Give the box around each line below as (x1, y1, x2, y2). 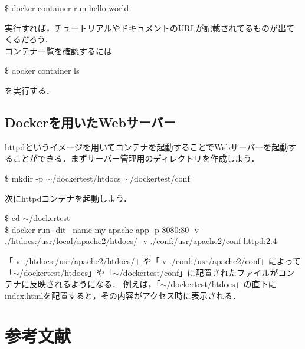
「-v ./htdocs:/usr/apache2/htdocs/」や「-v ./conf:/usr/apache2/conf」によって (5, 254, 301, 266)
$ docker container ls (5, 64, 80, 77)
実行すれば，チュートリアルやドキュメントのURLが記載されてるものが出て (5, 21, 294, 34)
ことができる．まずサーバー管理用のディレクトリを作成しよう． (12, 152, 260, 164)
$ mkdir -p (5, 172, 43, 184)
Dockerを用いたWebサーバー (5, 113, 176, 131)
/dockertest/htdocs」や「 (19, 266, 113, 278)
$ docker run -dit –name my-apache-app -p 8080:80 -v (5, 223, 199, 235)
